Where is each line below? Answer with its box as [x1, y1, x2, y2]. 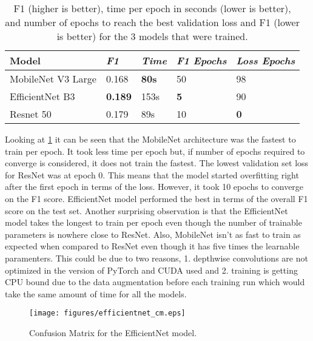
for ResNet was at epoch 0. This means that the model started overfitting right [5, 168, 299, 181]
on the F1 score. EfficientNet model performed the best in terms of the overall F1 [5, 192, 308, 204]
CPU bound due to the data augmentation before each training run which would [5, 275, 305, 288]
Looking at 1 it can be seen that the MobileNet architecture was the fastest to [5, 133, 296, 145]
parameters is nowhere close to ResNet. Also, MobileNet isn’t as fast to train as [5, 228, 301, 240]
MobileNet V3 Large [10, 72, 96, 86]
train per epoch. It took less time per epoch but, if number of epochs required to [5, 144, 305, 157]
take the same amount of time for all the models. [5, 287, 187, 300]
